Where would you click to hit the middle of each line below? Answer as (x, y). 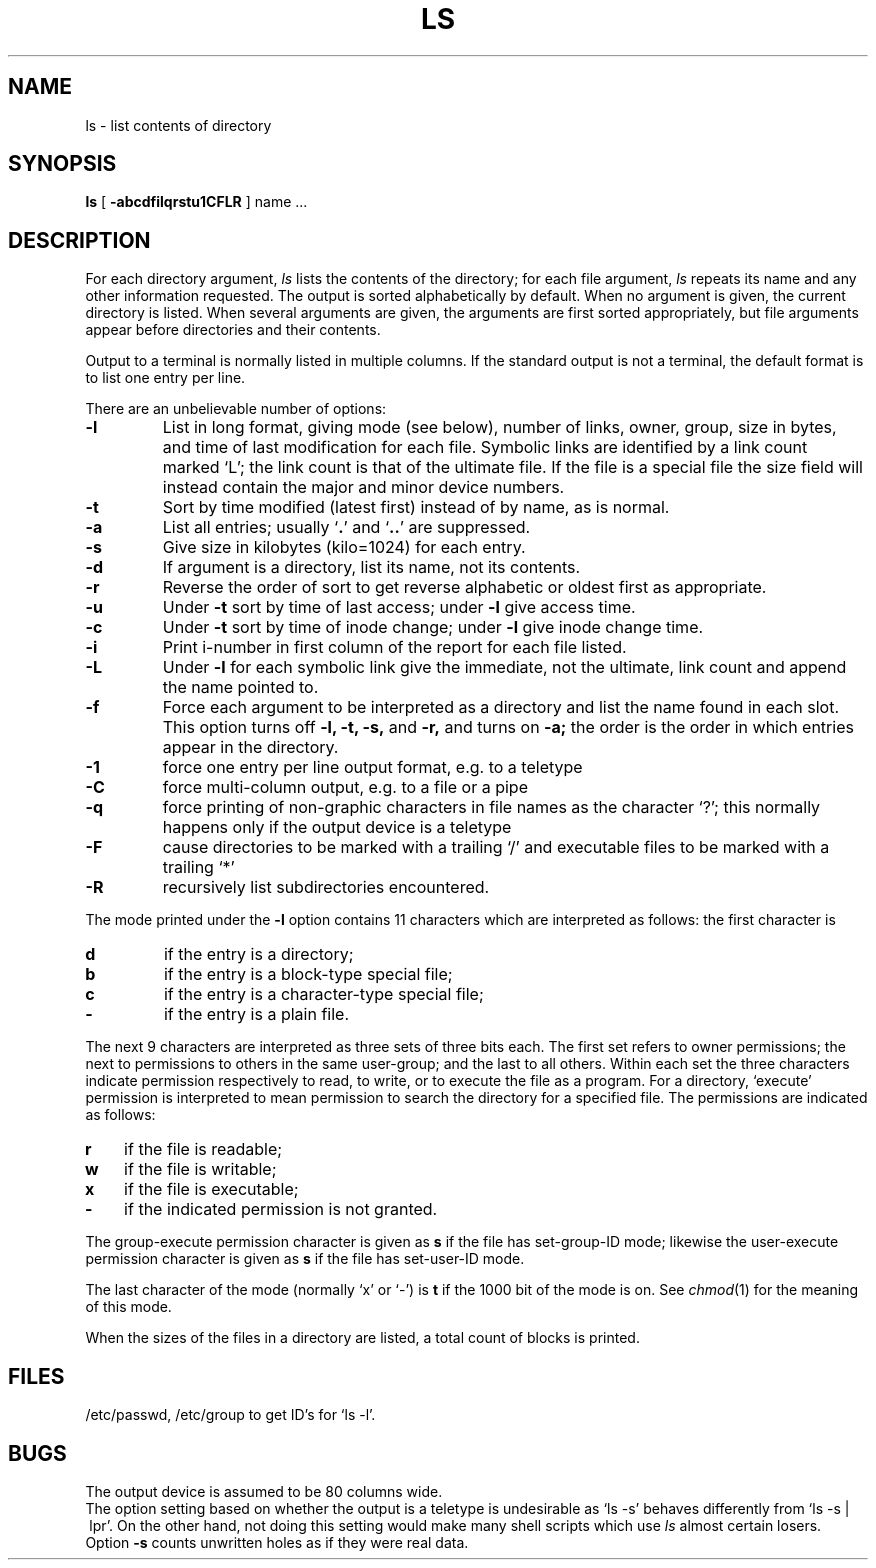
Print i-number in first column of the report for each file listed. (394, 647)
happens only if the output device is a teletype (337, 827)
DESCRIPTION (79, 240)
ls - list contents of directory (178, 125)
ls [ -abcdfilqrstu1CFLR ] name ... (196, 202)
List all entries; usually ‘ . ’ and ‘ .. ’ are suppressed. (346, 527)
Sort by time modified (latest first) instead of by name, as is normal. (416, 507)
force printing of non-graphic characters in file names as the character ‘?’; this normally (491, 807)
